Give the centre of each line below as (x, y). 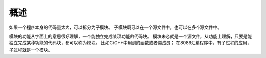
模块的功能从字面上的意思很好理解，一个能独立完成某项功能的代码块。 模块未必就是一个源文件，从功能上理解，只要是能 (131, 36)
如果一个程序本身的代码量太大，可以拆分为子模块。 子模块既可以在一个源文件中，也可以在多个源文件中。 (115, 27)
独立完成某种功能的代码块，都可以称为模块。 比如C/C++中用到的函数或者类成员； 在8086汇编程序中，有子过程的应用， (130, 43)
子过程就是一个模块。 (31, 50)
